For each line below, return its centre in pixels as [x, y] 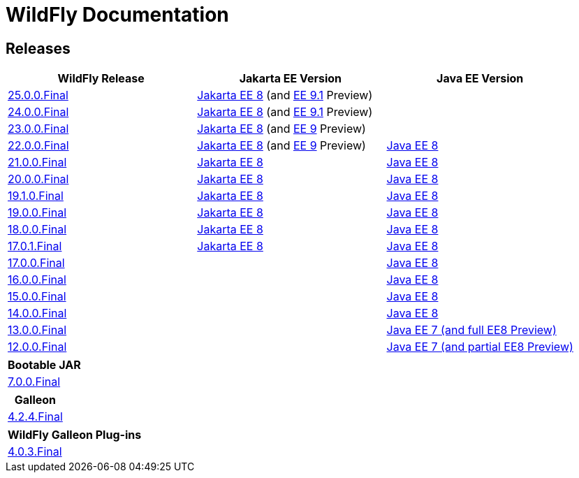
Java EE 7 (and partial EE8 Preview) [480, 347]
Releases [38, 48]
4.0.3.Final [35, 452]
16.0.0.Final [37, 280]
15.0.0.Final [37, 297]
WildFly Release [101, 79]
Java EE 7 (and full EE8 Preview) [471, 330]
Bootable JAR [44, 365]
